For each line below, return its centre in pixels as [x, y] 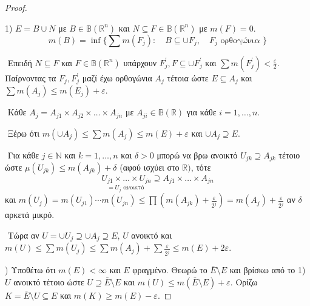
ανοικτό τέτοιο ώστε [49, 281]
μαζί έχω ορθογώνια [117, 77]
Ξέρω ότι [24, 133]
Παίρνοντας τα [31, 77]
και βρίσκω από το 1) [268, 270]
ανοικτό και [152, 235]
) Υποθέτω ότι [30, 270]
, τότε [201, 167]
